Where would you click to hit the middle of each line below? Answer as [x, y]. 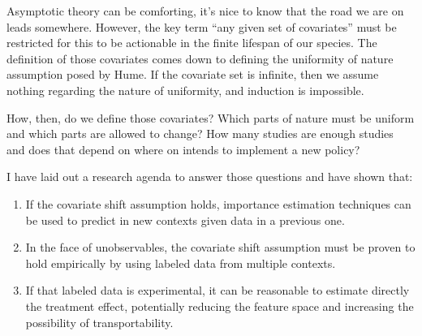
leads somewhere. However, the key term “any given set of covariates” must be [202, 26]
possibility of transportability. [99, 322]
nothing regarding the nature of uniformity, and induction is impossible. [185, 90]
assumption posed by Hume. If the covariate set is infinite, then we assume [193, 74]
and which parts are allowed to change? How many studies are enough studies [200, 134]
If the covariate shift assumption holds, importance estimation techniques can [218, 203]
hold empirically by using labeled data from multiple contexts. [181, 263]
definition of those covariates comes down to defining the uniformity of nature [200, 58]
